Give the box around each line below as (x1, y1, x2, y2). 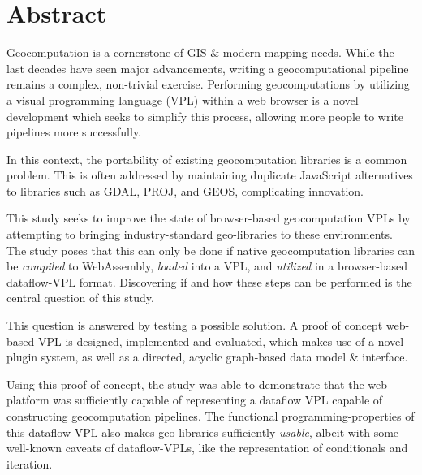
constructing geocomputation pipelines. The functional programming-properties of (6, 408, 415, 424)
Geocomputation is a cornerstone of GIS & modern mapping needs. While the (6, 44, 394, 61)
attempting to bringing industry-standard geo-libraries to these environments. (6, 226, 393, 243)
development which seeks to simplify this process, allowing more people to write (6, 107, 403, 124)
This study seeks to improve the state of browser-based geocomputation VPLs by (6, 209, 411, 227)
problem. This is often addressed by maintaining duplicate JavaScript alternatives (6, 166, 413, 184)
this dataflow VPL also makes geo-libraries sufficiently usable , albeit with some (6, 423, 399, 440)
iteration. (6, 455, 53, 472)
